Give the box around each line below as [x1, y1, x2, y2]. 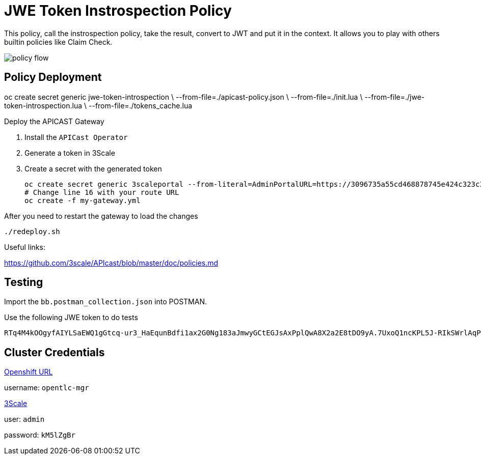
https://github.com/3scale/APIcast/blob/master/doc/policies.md [4, 258, 219, 267]
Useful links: [4, 242, 45, 251]
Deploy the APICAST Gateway [4, 117, 104, 126]
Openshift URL [4, 367, 53, 377]
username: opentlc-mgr [4, 383, 89, 392]
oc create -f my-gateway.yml [24, 196, 141, 205]
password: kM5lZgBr [4, 431, 75, 440]
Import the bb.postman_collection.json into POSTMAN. [4, 297, 207, 306]
